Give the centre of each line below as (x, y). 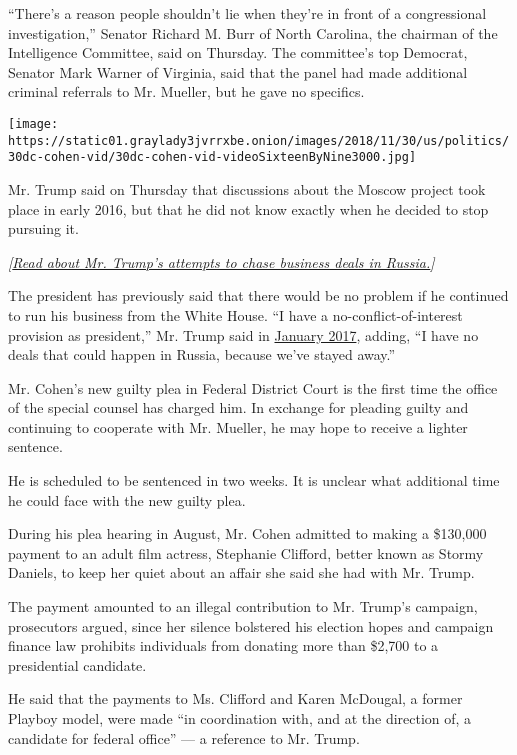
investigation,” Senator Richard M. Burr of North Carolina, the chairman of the (253, 32)
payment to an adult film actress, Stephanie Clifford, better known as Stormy (246, 552)
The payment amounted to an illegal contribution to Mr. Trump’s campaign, (243, 606)
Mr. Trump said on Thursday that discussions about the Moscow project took (247, 188)
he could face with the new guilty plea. (127, 499)
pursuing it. (43, 228)
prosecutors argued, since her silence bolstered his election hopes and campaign (251, 625)
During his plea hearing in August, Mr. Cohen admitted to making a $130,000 (247, 533)
